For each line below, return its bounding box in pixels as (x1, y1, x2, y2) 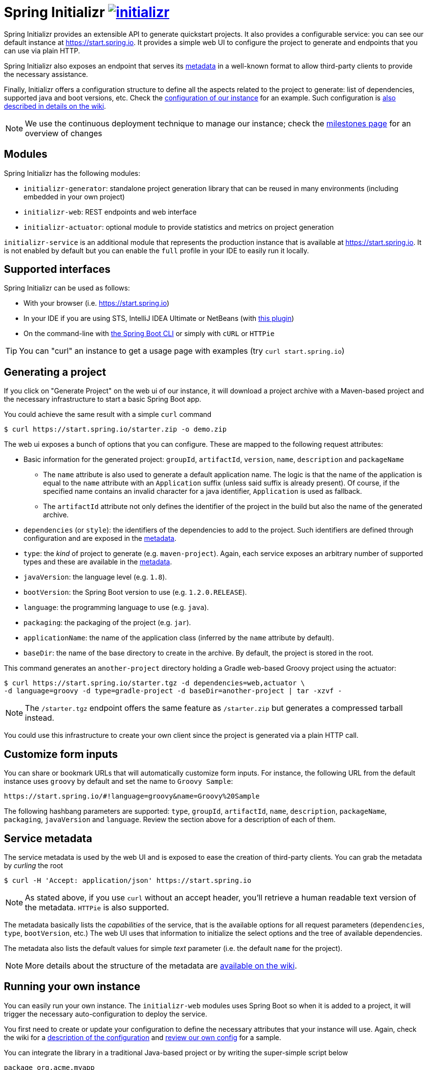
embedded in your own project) (23, 192, 125, 201)
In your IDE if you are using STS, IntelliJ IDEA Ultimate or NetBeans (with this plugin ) (23, 314, 294, 323)
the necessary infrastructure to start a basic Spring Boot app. (4, 395, 202, 404)
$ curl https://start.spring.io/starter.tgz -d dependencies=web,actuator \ (4, 679, 305, 687)
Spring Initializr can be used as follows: (4, 284, 130, 292)
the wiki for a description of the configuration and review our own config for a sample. (4, 1033, 281, 1042)
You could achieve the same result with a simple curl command (4, 410, 212, 419)
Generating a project (4, 365, 106, 378)
